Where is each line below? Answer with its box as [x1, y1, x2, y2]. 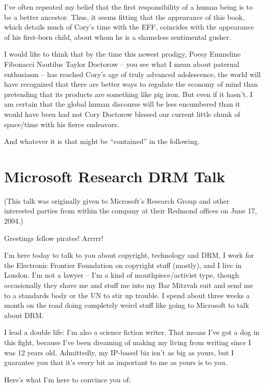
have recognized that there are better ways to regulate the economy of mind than [4, 79, 258, 89]
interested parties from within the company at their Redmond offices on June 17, [4, 205, 257, 216]
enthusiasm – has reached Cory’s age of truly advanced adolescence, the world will [4, 68, 261, 79]
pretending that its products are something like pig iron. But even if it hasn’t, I [4, 88, 253, 99]
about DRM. [4, 309, 44, 320]
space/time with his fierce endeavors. [4, 118, 119, 129]
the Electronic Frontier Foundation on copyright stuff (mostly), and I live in [4, 259, 242, 270]
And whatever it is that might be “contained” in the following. [4, 136, 200, 147]
